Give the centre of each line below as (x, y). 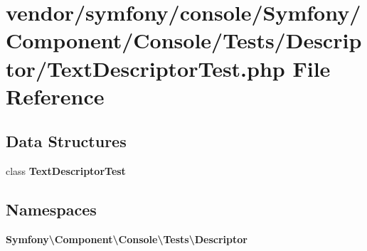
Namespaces (51, 209)
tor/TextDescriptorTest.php (145, 68)
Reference (55, 96)
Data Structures (66, 141)
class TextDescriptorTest (66, 171)
